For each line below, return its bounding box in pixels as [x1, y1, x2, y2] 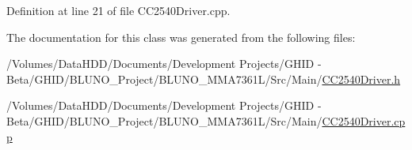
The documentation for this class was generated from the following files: [6, 28, 356, 45]
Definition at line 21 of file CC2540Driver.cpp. [6, 2, 231, 18]
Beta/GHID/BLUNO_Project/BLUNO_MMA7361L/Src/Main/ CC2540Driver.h [6, 70, 401, 87]
